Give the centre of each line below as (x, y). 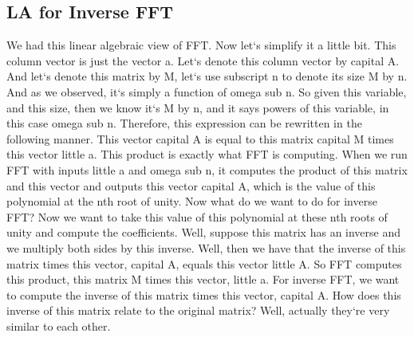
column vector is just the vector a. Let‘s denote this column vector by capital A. (203, 60)
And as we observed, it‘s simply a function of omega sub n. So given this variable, (207, 91)
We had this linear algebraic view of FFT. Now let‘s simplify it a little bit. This (201, 45)
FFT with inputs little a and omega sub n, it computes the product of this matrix (207, 169)
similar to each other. (59, 325)
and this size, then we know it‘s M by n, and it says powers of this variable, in (198, 107)
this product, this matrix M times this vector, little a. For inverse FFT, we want (203, 279)
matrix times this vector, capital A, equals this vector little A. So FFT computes (204, 263)
